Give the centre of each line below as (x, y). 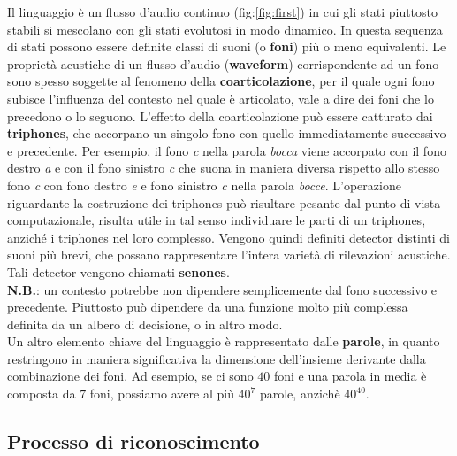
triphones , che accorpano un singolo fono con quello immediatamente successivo (227, 133)
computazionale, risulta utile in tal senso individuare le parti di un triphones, (217, 220)
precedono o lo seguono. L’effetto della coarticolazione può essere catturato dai (220, 116)
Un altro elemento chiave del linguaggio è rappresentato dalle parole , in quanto (224, 341)
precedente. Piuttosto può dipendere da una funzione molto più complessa (208, 307)
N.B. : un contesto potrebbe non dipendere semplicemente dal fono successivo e (222, 289)
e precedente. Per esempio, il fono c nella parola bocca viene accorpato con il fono (227, 150)
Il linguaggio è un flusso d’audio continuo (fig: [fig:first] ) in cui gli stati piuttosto (223, 12)
